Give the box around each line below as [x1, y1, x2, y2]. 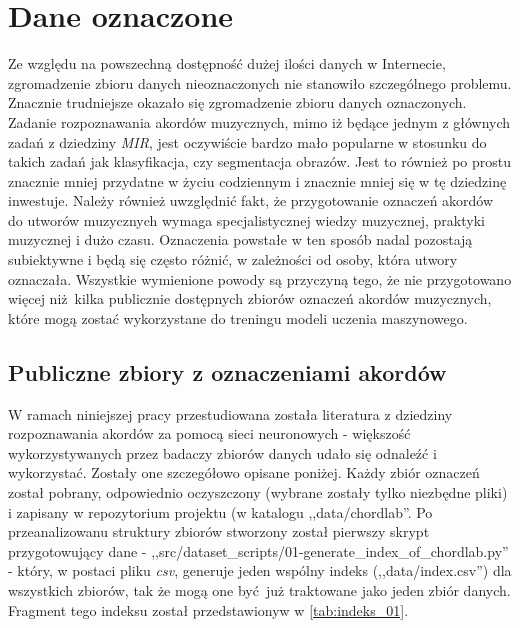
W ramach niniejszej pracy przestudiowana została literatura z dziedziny [8, 403, 453, 424]
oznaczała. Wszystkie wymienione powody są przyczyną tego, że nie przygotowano [8, 268, 512, 289]
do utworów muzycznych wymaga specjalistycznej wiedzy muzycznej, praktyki [8, 209, 485, 230]
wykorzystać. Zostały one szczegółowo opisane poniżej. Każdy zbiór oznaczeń [8, 462, 480, 483]
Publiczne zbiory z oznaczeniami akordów [8, 356, 447, 387]
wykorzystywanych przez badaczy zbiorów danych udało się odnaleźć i [8, 442, 437, 463]
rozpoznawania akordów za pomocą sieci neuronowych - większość [8, 423, 411, 444]
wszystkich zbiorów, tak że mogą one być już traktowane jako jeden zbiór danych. [8, 579, 511, 600]
